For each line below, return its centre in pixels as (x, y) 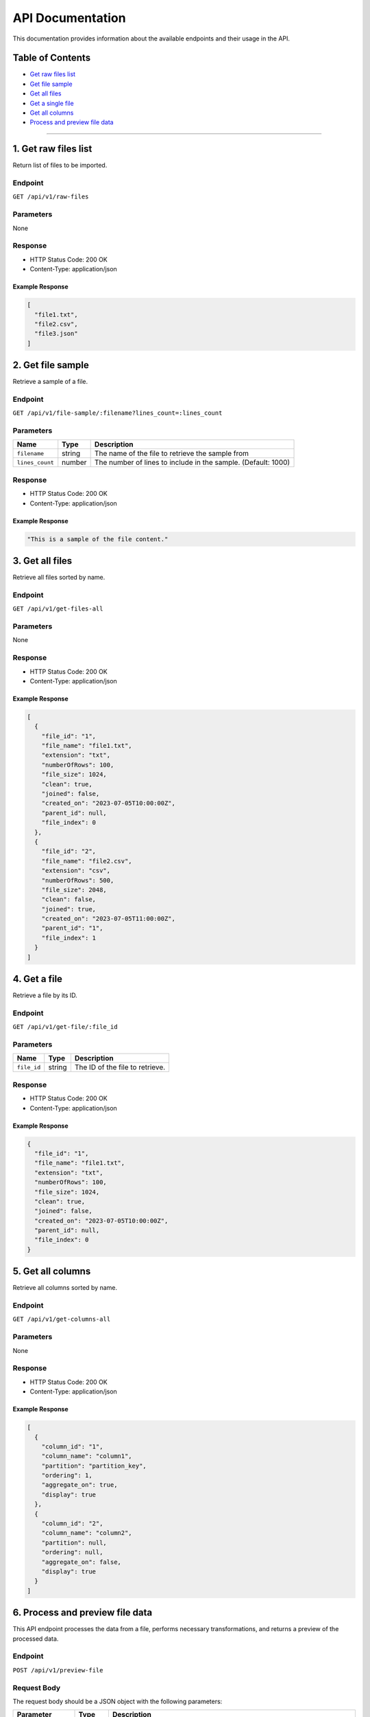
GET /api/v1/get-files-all (58, 609)
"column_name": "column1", (87, 1456)
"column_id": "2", (72, 1524)
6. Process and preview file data (83, 1613)
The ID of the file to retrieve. (120, 1067)
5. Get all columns (52, 1272)
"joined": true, (69, 909)
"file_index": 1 (69, 938)
